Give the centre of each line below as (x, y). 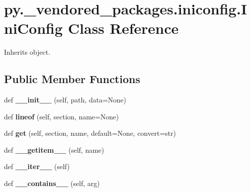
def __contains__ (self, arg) (52, 183)
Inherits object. (27, 52)
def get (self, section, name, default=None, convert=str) (90, 133)
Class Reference (123, 28)
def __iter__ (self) (37, 166)
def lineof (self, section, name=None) (61, 116)
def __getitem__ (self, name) (54, 149)
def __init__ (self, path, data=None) (65, 100)
